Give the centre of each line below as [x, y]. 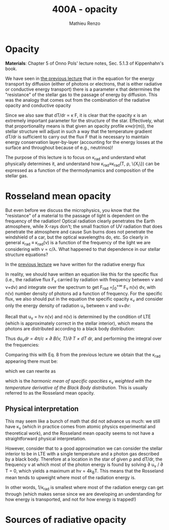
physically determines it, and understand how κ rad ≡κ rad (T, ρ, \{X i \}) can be [82, 164]
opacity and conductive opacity [38, 105]
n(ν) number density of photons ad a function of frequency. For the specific [84, 294]
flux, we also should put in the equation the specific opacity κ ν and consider [84, 300]
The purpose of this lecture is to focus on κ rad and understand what [76, 158]
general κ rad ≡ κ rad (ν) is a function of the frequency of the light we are [78, 243]
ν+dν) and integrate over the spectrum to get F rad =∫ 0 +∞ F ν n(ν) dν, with [80, 287]
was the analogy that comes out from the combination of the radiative [78, 100]
